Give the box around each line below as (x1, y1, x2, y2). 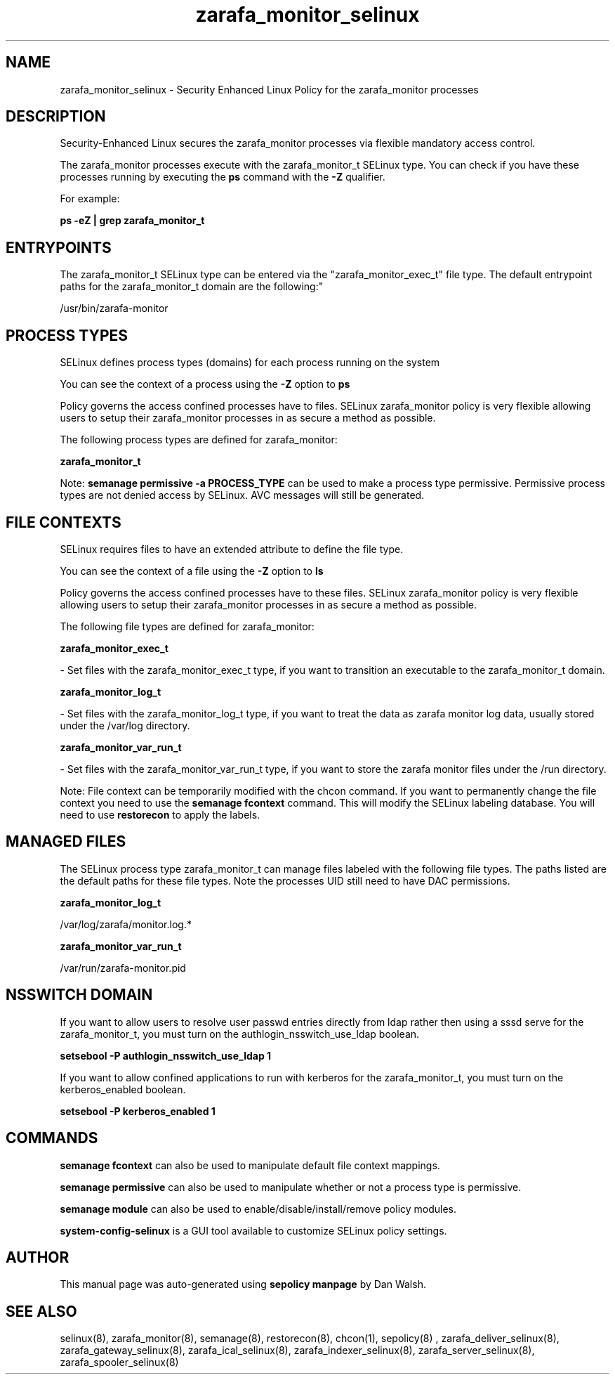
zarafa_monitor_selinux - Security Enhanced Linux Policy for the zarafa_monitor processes (60, 83, 479, 96)
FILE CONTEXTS (6, 513, 121, 531)
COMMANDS (6, 1129, 98, 1147)
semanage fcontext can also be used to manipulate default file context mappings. (60, 1159, 440, 1171)
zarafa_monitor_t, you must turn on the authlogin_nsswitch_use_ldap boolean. (60, 1027, 420, 1040)
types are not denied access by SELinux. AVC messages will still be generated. (60, 489, 425, 502)
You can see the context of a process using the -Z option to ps (60, 378, 350, 391)
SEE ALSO (6, 1302, 77, 1320)
